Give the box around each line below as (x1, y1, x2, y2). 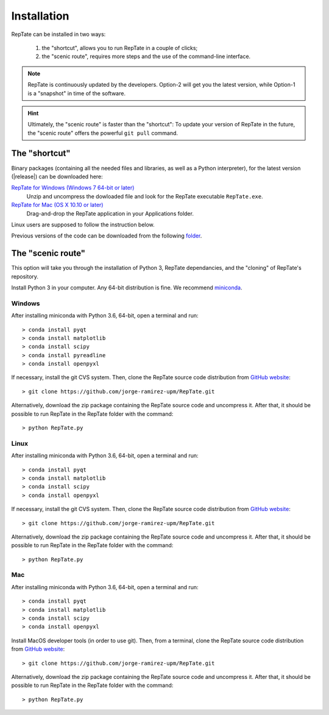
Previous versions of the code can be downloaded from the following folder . (11, 232, 202, 239)
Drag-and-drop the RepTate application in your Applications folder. (26, 209, 194, 217)
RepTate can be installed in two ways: (11, 31, 106, 38)
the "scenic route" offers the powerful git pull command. (27, 129, 179, 137)
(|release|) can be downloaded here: (11, 173, 103, 180)
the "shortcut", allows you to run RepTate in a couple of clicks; (41, 44, 198, 51)
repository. (11, 272, 39, 280)
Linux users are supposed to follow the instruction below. (11, 220, 155, 228)
